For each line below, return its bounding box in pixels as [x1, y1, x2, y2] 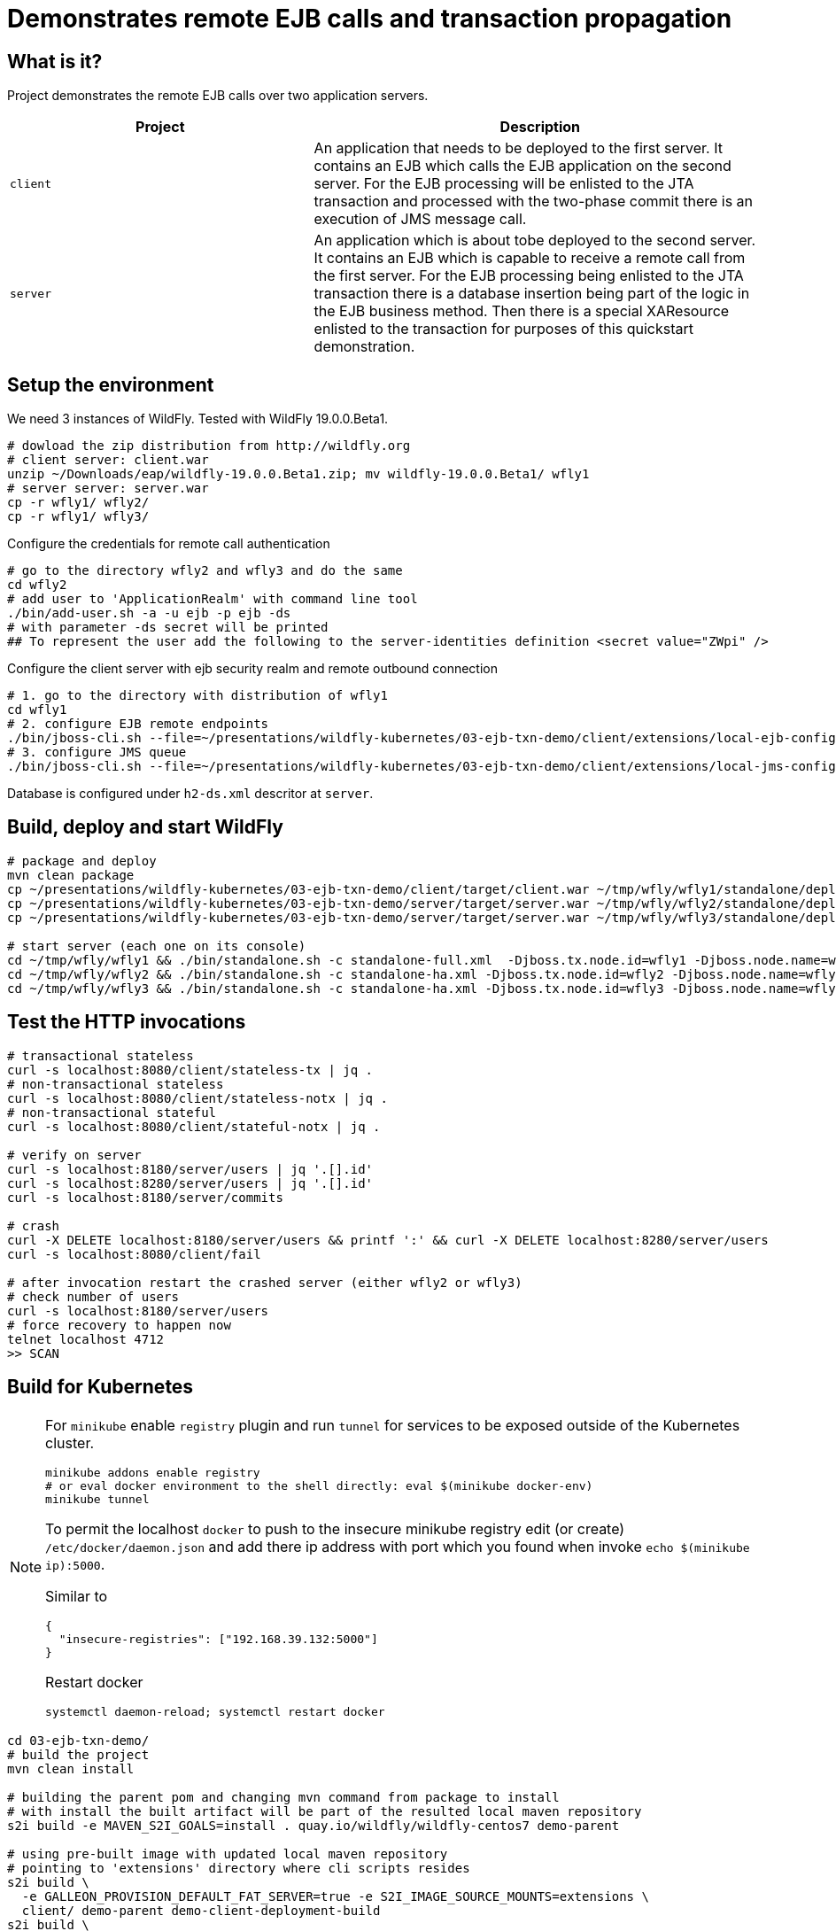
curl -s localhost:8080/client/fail [7, 1246, 261, 1261]
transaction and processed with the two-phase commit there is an [313, 192, 754, 211]
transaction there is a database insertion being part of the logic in [313, 284, 750, 303]
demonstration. [313, 337, 415, 356]
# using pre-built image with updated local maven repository [7, 1846, 448, 1861]
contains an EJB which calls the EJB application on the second [313, 157, 731, 175]
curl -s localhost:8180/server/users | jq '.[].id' [7, 1161, 374, 1176]
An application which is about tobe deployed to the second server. [313, 231, 756, 250]
